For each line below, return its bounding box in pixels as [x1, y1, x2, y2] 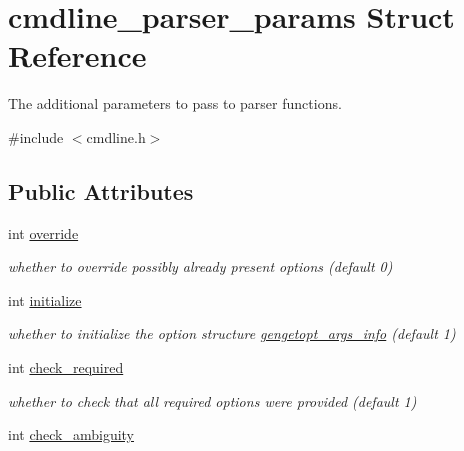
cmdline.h [86, 126, 146, 147]
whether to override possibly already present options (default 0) [8, 256, 393, 277]
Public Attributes [8, 175, 194, 206]
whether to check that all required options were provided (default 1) [8, 390, 417, 411]
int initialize [8, 289, 82, 310]
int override [8, 222, 79, 243]
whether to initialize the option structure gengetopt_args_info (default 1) [8, 323, 456, 344]
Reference [8, 35, 147, 76]
